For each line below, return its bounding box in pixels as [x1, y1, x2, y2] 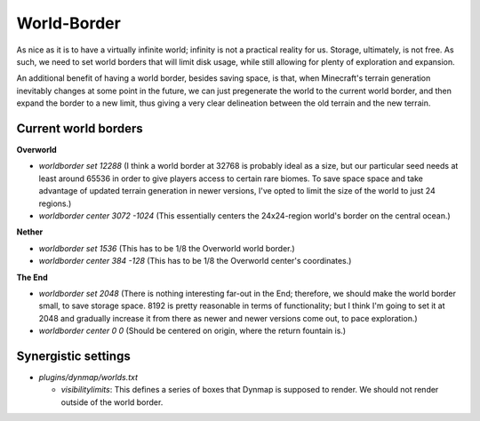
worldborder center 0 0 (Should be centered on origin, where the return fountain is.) [38, 325, 347, 337]
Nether [16, 226, 44, 237]
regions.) [38, 198, 72, 209]
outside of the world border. [60, 396, 164, 408]
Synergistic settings [16, 348, 131, 363]
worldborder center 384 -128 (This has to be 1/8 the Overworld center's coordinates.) [38, 256, 352, 266]
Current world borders [16, 121, 144, 136]
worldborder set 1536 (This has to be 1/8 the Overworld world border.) [38, 242, 295, 253]
